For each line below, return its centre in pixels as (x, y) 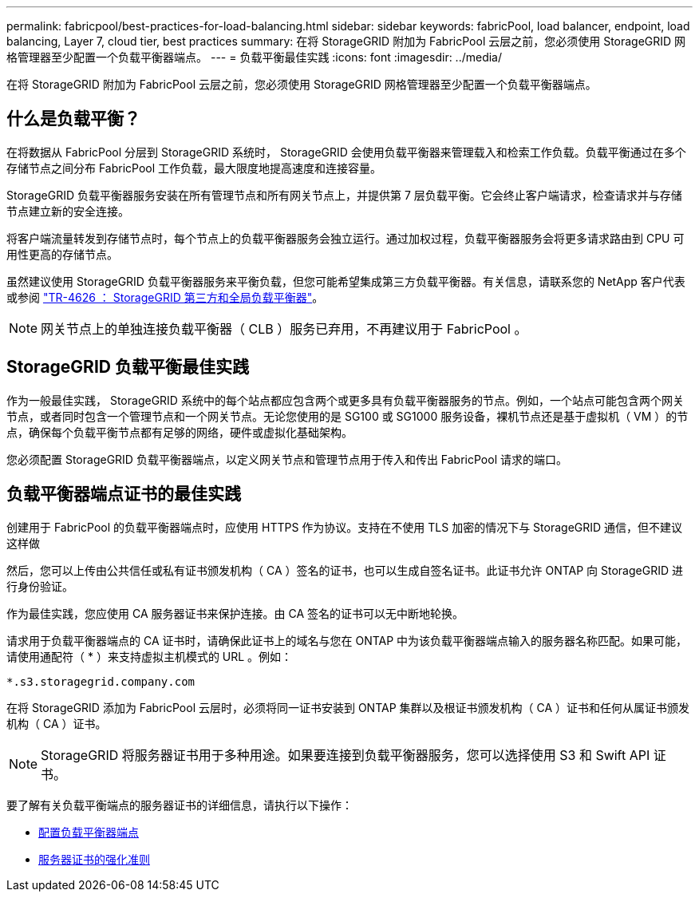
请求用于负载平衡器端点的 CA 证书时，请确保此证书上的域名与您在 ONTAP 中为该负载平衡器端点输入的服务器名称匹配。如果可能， (347, 640)
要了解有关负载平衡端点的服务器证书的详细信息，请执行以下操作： (180, 805)
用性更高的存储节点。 (62, 254)
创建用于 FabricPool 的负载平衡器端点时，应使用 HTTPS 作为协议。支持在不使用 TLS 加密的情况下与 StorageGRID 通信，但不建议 (345, 527)
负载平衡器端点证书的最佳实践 (124, 494)
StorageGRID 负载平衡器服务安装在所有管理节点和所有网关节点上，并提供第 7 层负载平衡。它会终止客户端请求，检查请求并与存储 (344, 195)
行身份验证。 (40, 586)
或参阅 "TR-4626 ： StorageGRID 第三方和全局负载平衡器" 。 (165, 297)
